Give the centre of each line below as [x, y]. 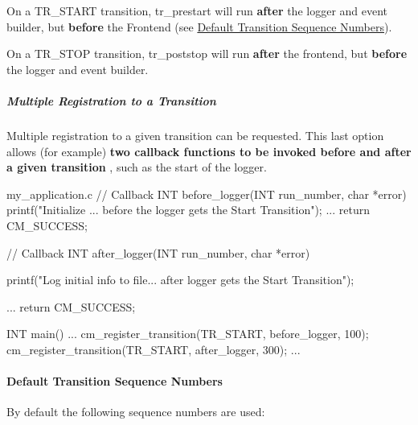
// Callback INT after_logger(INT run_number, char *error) [158, 252]
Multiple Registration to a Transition [111, 100]
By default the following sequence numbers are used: [136, 412]
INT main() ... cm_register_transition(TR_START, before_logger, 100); [188, 334]
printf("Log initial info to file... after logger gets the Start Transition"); [180, 280]
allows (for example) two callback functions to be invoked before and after [209, 151]
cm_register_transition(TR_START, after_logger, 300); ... [154, 349]
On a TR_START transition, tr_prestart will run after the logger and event [197, 10]
